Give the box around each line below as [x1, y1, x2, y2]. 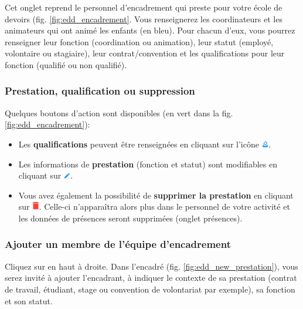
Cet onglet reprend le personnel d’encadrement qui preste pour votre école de [5, 1, 282, 13]
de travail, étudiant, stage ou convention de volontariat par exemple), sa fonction [5, 283, 295, 295]
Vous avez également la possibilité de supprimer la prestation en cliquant [18, 189, 294, 201]
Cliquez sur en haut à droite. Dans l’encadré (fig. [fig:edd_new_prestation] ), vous [5, 260, 298, 272]
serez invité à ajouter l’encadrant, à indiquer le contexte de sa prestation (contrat [5, 271, 297, 284]
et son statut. [5, 294, 53, 307]
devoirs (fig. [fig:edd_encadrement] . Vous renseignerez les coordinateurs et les [5, 12, 282, 25]
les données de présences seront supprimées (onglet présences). [18, 211, 243, 224]
